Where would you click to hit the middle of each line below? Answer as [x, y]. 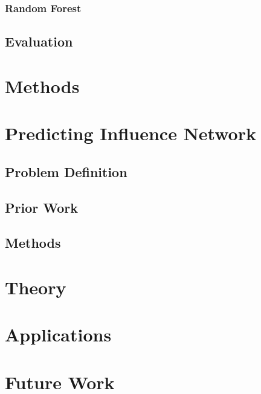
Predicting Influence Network [130, 133]
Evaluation [39, 41]
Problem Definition [66, 171]
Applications [58, 334]
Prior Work [41, 207]
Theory [36, 287]
